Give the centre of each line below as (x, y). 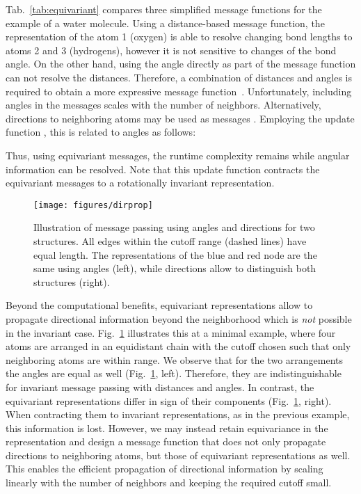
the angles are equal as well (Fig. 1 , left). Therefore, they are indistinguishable (174, 373)
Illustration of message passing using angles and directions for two (174, 227)
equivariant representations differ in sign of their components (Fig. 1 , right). (169, 400)
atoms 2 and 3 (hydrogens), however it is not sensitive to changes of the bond (171, 50)
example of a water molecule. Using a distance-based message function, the (165, 23)
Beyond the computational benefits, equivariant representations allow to (159, 305)
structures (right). (72, 281)
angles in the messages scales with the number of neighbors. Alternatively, (163, 105)
